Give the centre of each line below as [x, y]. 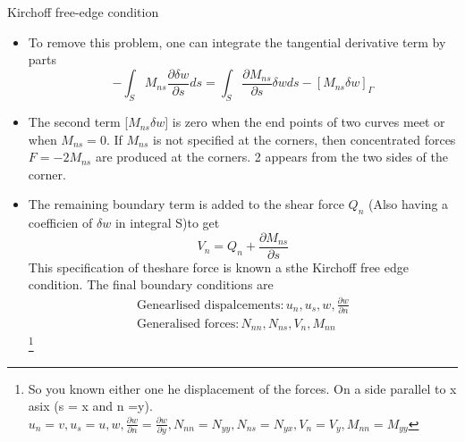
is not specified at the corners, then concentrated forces [304, 139]
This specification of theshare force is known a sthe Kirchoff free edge [218, 267]
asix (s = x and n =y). [90, 406]
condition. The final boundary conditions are [151, 284]
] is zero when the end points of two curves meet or [305, 122]
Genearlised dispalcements [208, 305]
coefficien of [60, 223]
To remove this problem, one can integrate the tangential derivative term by [237, 42]
